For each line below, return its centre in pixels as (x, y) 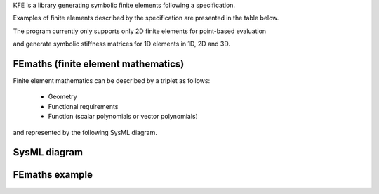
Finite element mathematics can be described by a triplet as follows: (112, 81)
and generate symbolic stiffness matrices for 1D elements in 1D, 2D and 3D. (122, 44)
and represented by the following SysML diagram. (85, 132)
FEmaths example (53, 175)
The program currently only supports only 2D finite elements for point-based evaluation (140, 31)
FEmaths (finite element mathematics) (99, 64)
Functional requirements (83, 106)
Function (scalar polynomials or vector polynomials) (123, 117)
